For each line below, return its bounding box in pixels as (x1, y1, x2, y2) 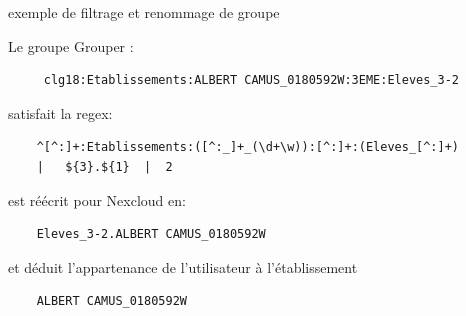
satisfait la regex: (8, 102, 113, 123)
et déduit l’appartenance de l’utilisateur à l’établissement (8, 256, 358, 277)
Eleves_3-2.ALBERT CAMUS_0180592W (36, 227, 266, 242)
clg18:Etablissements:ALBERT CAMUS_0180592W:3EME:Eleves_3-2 (43, 73, 460, 88)
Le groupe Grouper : (8, 35, 134, 56)
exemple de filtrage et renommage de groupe (8, 2, 280, 22)
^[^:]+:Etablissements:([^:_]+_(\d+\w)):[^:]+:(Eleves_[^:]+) (36, 140, 460, 155)
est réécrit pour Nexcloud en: (8, 189, 186, 210)
